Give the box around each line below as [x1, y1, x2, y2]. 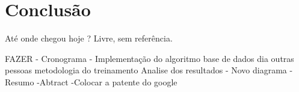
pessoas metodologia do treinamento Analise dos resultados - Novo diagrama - [5, 64, 293, 76]
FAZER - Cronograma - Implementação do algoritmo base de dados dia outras [5, 52, 294, 64]
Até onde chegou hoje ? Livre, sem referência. [5, 32, 173, 44]
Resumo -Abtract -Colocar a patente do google [5, 75, 177, 88]
